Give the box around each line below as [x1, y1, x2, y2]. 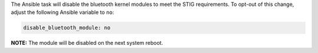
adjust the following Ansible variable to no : [11, 9, 114, 16]
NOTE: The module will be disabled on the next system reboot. [11, 40, 163, 47]
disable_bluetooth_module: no [23, 24, 111, 31]
